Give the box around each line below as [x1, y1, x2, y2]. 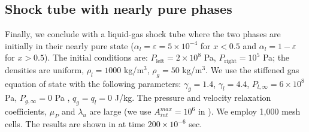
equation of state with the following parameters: [5, 77, 181, 89]
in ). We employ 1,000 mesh [198, 105, 301, 118]
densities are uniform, [5, 63, 84, 76]
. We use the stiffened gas [205, 63, 299, 76]
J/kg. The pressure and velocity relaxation [114, 91, 271, 104]
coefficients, [5, 105, 47, 118]
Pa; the [262, 51, 290, 64]
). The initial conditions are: [44, 51, 148, 64]
